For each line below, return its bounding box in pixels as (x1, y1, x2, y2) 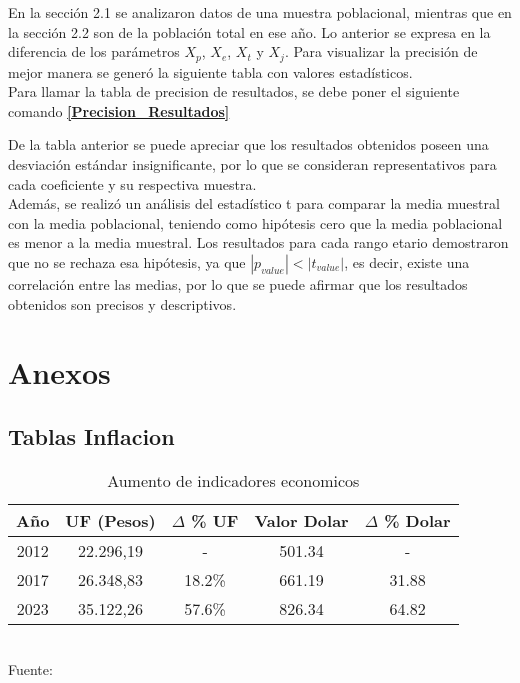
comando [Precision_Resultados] (8, 100, 230, 121)
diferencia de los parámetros (8, 41, 180, 62)
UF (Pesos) (65, 508, 156, 532)
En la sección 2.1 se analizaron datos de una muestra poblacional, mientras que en (8, 2, 512, 22)
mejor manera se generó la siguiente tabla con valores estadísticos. (8, 61, 413, 82)
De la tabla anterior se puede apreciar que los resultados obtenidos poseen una (8, 134, 489, 155)
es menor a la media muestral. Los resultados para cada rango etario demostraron (8, 232, 509, 253)
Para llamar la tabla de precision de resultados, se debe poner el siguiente (8, 81, 460, 102)
